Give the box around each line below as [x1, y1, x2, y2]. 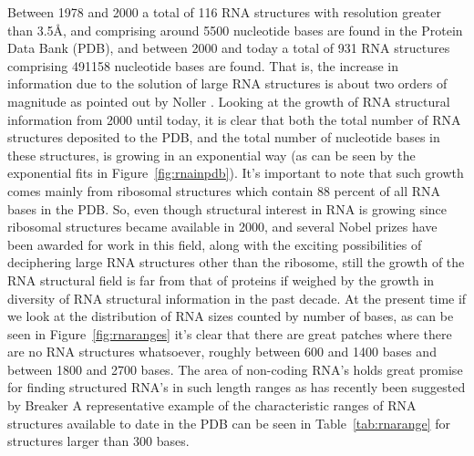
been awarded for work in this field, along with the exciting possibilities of [7, 234, 422, 254]
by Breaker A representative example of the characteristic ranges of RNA [7, 396, 417, 415]
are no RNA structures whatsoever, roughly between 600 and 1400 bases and [7, 342, 437, 361]
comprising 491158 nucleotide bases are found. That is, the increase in [7, 56, 399, 75]
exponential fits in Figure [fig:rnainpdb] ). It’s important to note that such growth [7, 163, 464, 182]
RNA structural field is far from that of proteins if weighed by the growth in [7, 270, 435, 289]
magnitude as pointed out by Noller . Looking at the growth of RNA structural [7, 91, 450, 110]
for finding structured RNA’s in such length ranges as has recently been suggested [7, 378, 466, 397]
